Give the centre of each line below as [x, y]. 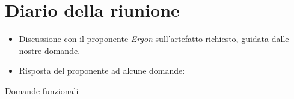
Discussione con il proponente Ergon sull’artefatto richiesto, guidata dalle [154, 39]
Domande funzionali [42, 90]
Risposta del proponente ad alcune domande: [102, 70]
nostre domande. [50, 50]
